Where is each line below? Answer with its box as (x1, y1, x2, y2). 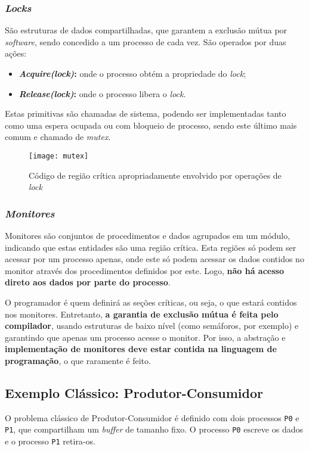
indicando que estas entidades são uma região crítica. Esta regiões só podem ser (5, 241, 296, 253)
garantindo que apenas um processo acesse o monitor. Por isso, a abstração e (5, 331, 286, 343)
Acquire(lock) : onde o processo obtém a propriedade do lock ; (18, 67, 246, 79)
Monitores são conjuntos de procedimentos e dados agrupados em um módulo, (5, 229, 291, 242)
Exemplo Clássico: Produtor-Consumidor (5, 383, 263, 402)
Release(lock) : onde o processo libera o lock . (18, 87, 186, 99)
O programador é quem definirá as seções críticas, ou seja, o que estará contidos (5, 296, 297, 308)
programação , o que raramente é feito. (5, 354, 151, 366)
